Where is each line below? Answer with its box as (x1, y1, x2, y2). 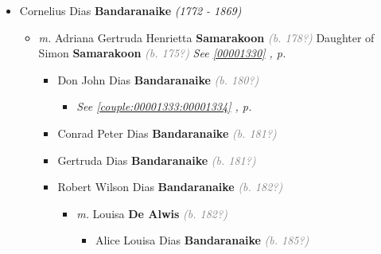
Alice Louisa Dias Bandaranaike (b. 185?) (95, 232, 309, 248)
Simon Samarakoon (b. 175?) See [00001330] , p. (38, 45, 286, 61)
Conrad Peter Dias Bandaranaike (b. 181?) (57, 124, 277, 141)
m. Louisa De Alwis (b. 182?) (76, 205, 227, 221)
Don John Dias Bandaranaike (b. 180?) (57, 71, 259, 88)
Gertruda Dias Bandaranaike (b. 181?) (57, 151, 256, 168)
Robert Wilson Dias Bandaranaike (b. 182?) (57, 178, 283, 195)
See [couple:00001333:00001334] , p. (76, 98, 252, 115)
